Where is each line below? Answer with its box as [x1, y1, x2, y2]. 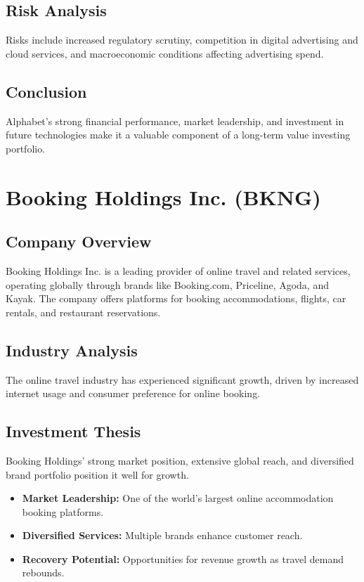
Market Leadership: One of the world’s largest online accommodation [22, 491, 334, 505]
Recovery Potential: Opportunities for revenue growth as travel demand [22, 551, 344, 566]
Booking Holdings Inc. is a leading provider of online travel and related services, [6, 263, 351, 278]
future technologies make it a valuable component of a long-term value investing [6, 127, 351, 142]
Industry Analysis [6, 339, 138, 361]
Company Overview [6, 231, 152, 252]
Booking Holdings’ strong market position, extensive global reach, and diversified [6, 453, 354, 467]
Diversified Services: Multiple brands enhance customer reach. [22, 528, 303, 543]
